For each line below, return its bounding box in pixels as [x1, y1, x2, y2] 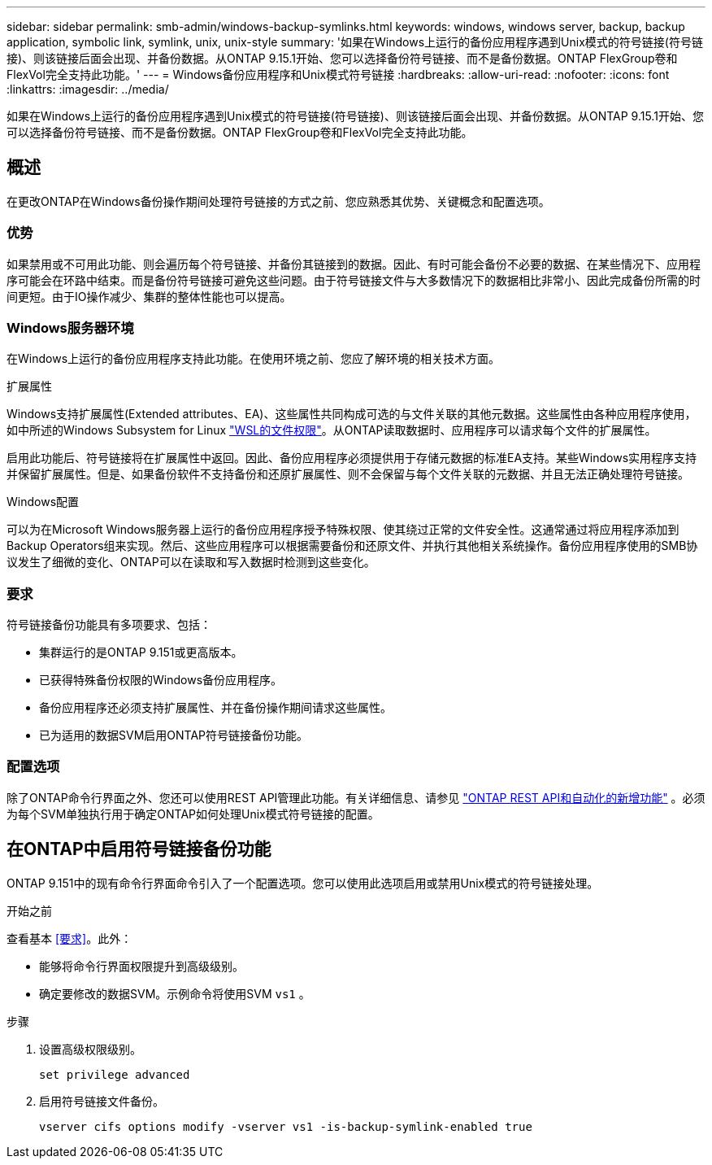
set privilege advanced [39, 1067, 190, 1081]
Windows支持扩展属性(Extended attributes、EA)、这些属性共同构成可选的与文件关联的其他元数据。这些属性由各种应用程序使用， [7, 407, 697, 421]
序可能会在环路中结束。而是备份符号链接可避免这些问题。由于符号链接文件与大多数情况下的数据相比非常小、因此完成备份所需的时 [7, 273, 701, 287]
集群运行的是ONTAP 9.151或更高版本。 [39, 645, 243, 660]
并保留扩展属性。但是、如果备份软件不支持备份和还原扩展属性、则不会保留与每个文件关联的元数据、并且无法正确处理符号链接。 [7, 467, 689, 482]
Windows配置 [7, 495, 80, 509]
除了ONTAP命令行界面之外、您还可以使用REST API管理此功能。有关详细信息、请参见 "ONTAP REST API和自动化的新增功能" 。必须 [7, 790, 705, 805]
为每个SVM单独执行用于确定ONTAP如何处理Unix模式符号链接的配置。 [7, 806, 380, 821]
